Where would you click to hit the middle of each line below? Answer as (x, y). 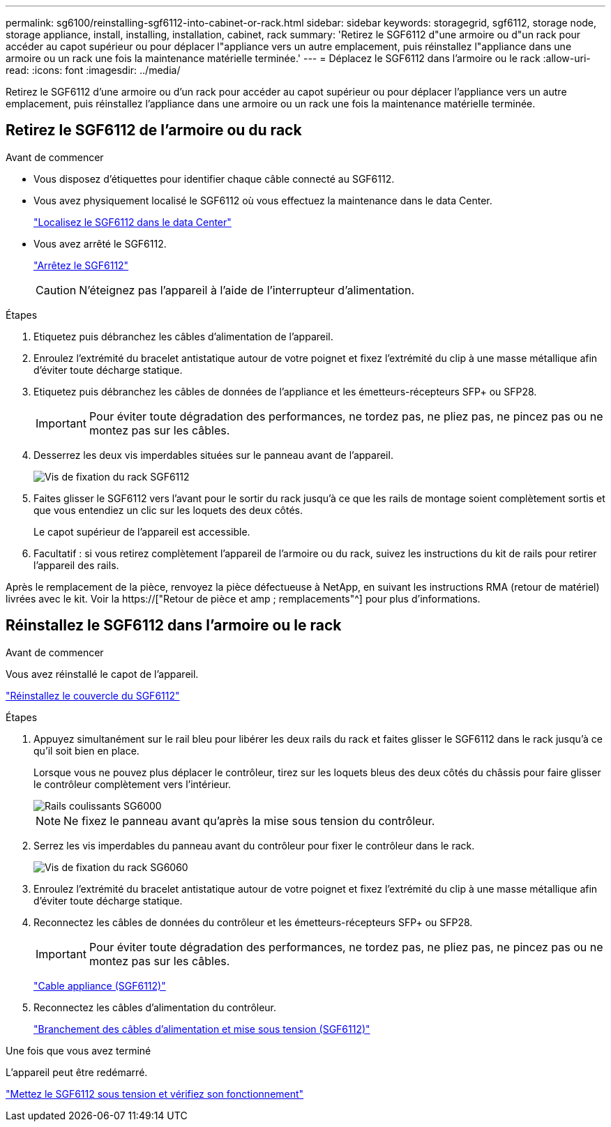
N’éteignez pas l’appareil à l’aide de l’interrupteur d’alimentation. (247, 290)
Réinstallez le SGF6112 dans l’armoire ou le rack (174, 626)
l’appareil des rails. (76, 565)
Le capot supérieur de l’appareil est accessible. (142, 531)
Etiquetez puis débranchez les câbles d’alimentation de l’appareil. (183, 336)
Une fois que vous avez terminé (78, 1050)
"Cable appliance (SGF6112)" (100, 985)
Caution (56, 290)
